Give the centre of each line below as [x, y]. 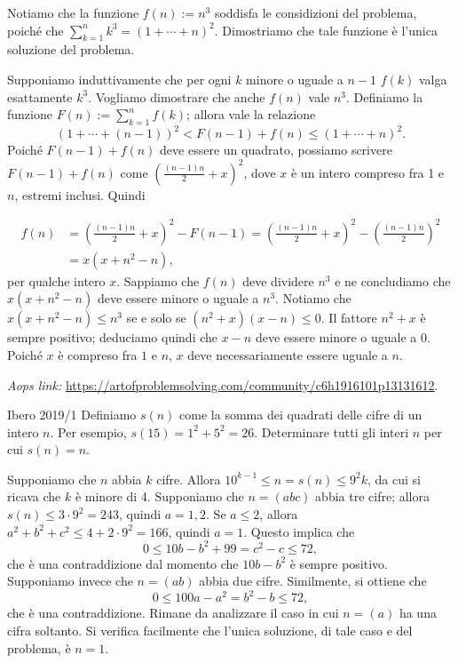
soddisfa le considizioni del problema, [316, 12]
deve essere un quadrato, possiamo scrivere [276, 150]
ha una [418, 613]
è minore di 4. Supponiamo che [159, 496]
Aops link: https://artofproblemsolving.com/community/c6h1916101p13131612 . [223, 384]
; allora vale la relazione [251, 114]
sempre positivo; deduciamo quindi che [113, 337]
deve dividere [278, 280]
